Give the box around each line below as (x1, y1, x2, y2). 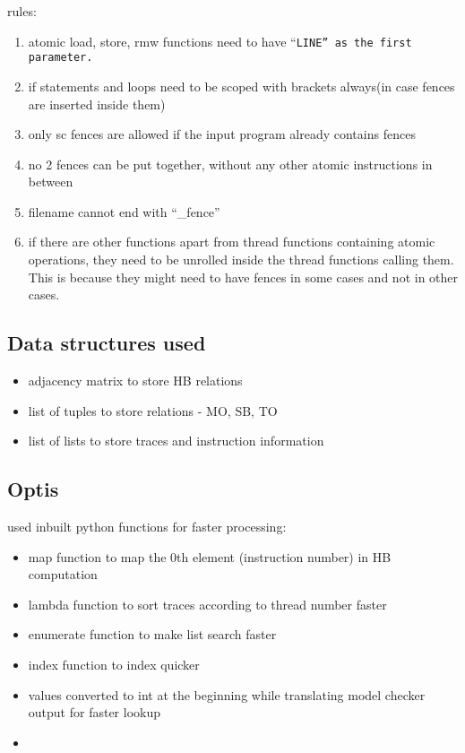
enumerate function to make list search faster (28, 625, 277, 644)
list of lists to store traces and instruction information (28, 431, 324, 450)
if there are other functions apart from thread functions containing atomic (28, 232, 435, 251)
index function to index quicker (28, 655, 200, 673)
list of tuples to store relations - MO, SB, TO (28, 401, 278, 420)
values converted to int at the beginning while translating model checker (28, 685, 426, 704)
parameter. (28, 51, 93, 65)
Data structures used (7, 329, 206, 357)
